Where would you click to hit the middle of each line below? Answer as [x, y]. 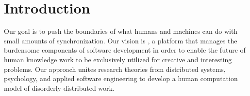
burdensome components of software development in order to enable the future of [125, 50]
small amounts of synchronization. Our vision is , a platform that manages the [121, 40]
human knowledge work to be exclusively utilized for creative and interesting [118, 59]
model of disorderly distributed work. [59, 88]
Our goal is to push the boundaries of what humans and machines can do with [121, 31]
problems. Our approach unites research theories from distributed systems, [115, 69]
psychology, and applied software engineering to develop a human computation [121, 78]
